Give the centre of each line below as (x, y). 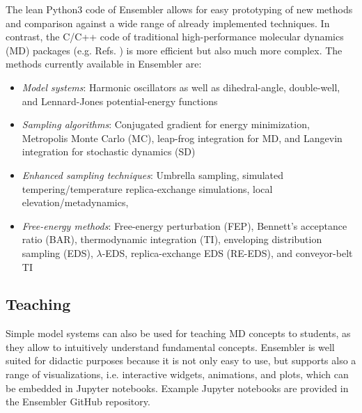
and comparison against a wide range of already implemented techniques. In (168, 23)
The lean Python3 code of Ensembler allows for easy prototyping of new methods (179, 9)
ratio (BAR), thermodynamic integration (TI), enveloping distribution (172, 239)
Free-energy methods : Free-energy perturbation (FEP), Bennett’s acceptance (184, 225)
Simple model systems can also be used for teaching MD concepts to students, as (178, 333)
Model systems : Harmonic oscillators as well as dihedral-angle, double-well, (181, 87)
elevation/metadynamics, (75, 202)
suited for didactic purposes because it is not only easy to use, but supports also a (181, 360)
